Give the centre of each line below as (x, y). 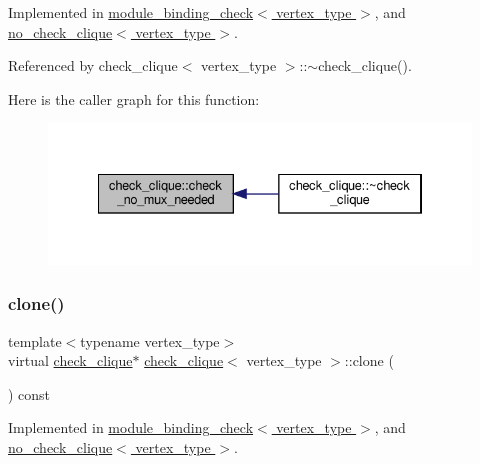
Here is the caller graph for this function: (134, 98)
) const (29, 393)
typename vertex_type (150, 340)
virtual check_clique (70, 360)
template (35, 340)
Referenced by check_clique (93, 65)
